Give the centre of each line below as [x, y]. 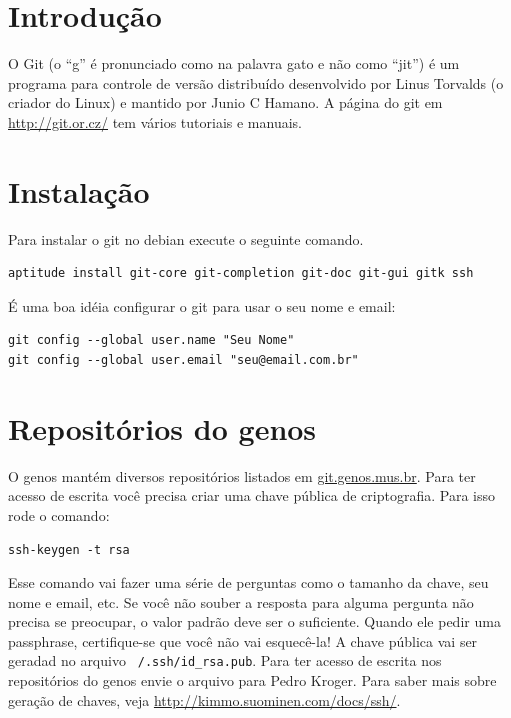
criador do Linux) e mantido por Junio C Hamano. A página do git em [225, 102]
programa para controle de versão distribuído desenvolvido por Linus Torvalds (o [256, 82]
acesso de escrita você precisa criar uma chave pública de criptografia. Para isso [251, 495]
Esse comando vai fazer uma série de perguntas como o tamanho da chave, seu [248, 582]
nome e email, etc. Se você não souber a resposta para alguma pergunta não [241, 601]
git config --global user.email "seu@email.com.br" [183, 360]
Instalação [79, 190]
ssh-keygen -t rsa [69, 549]
